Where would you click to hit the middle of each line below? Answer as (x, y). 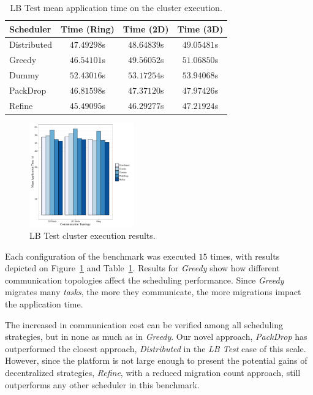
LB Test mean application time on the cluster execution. (116, 7)
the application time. (44, 304)
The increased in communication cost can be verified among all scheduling (144, 324)
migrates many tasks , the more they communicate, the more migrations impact (153, 292)
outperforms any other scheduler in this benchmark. (102, 384)
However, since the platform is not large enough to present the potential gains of (156, 360)
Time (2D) (146, 28)
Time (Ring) (87, 28)
